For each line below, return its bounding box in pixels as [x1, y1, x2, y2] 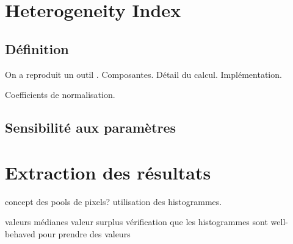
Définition [5, 39, 69, 58]
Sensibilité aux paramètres [5, 118, 176, 137]
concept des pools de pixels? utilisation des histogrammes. [5, 195, 222, 207]
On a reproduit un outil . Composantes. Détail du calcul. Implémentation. [5, 68, 282, 80]
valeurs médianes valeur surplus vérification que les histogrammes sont [5, 215, 268, 228]
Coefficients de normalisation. [5, 88, 115, 101]
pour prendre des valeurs [38, 227, 131, 240]
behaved [5, 227, 35, 240]
